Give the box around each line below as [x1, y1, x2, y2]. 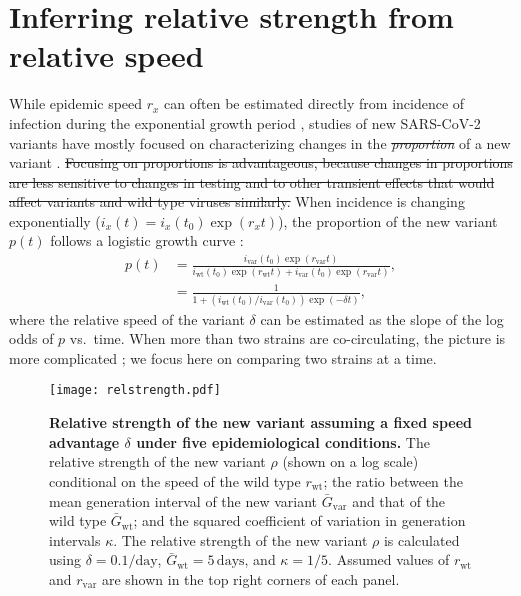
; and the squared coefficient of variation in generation [133, 510, 466, 531]
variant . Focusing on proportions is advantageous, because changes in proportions [9, 152, 513, 173]
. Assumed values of [328, 549, 450, 570]
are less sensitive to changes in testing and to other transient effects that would [9, 171, 495, 192]
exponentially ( [9, 210, 101, 231]
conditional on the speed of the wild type [49, 470, 301, 491]
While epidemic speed [9, 93, 143, 114]
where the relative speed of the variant [9, 308, 245, 329]
